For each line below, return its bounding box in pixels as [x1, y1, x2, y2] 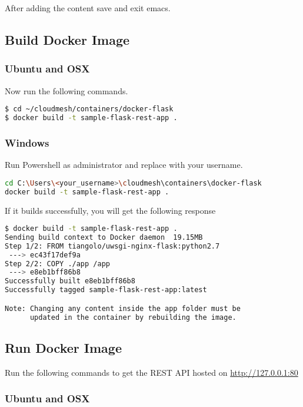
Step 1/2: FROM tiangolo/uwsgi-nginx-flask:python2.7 [5, 241, 220, 250]
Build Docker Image [5, 30, 130, 48]
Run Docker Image [5, 338, 122, 356]
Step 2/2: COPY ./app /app [5, 259, 110, 268]
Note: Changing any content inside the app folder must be [5, 304, 241, 313]
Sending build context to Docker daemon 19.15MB [5, 233, 203, 241]
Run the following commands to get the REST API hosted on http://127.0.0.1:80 [5, 366, 298, 378]
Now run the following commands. [5, 84, 128, 97]
